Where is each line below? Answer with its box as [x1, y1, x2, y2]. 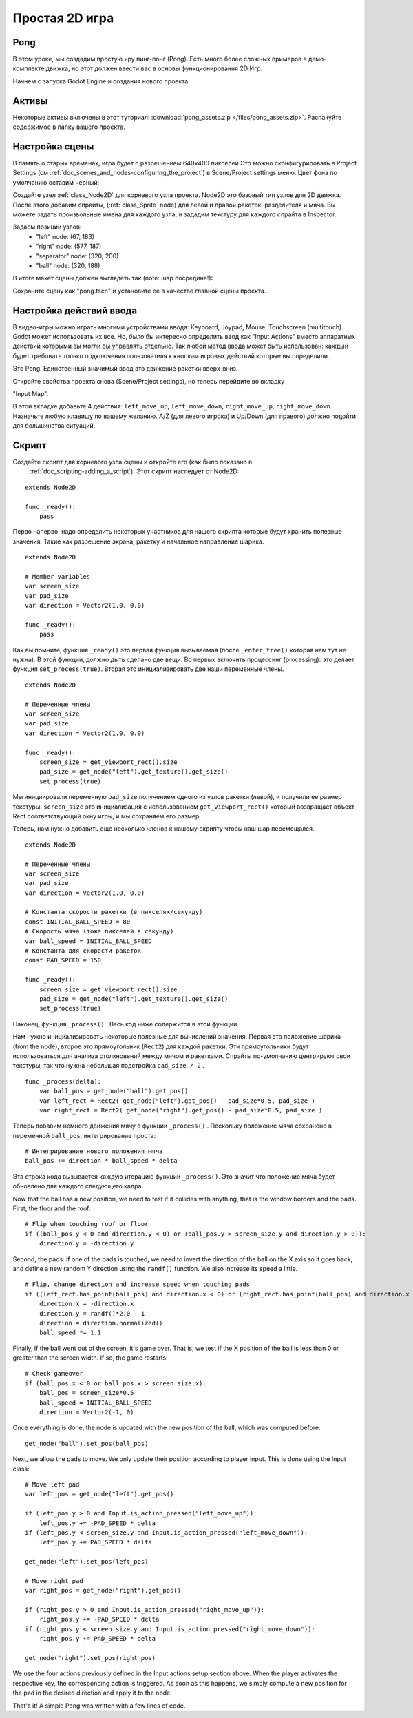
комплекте [12, 64, 45, 72]
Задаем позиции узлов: [12, 222, 82, 231]
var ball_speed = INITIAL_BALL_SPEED [25, 937, 153, 945]
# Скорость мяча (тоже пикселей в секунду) [25, 927, 174, 935]
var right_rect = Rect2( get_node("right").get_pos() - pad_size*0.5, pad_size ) [39, 1106, 323, 1114]
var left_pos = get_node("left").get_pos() [25, 1490, 174, 1498]
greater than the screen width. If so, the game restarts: [12, 1354, 168, 1362]
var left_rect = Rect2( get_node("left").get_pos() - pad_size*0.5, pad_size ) [39, 1097, 316, 1105]
